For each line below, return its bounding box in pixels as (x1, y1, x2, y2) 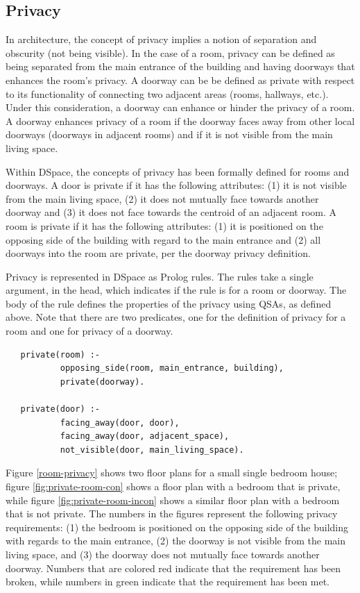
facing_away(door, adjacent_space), (60, 431, 230, 442)
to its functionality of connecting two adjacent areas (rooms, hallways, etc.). (6, 86, 329, 101)
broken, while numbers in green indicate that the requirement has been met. (6, 574, 330, 589)
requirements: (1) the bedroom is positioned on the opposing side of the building (6, 519, 349, 534)
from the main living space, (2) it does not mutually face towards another (6, 191, 319, 206)
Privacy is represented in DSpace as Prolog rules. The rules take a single (6, 269, 314, 283)
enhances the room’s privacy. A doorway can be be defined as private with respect (6, 72, 355, 87)
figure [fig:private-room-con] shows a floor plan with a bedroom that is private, (6, 479, 341, 494)
